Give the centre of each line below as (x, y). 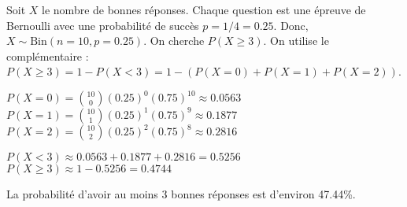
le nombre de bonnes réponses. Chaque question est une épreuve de (204, 9)
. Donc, (291, 25)
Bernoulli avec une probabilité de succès (103, 25)
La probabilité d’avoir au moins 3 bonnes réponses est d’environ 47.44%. (181, 194)
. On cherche (174, 41)
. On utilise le (296, 41)
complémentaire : (48, 55)
